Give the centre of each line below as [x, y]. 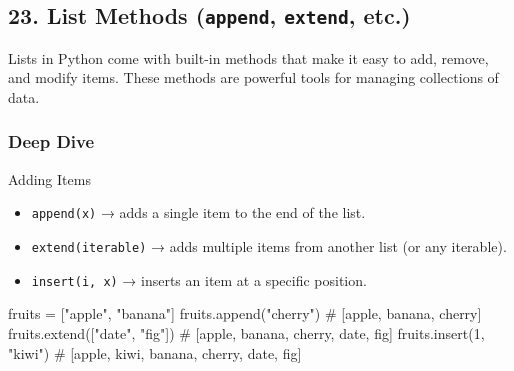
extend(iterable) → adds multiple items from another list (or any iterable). [269, 246]
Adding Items [49, 178]
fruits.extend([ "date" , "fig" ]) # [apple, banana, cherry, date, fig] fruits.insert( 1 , [246, 332]
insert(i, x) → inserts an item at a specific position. [199, 279]
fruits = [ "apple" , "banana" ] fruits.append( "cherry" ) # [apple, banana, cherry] [245, 313]
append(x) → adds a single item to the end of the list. [198, 212]
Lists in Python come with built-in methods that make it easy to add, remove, [248, 57]
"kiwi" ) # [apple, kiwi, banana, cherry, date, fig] [155, 352]
